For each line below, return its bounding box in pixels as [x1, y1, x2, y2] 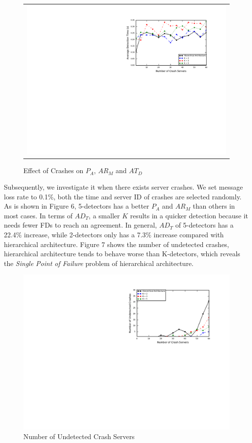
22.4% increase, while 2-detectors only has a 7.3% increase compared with [4, 229, 224, 239]
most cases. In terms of [4, 210, 73, 220]
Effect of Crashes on [23, 165, 84, 176]
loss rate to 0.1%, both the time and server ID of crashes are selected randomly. [4, 191, 242, 201]
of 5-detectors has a [175, 220, 234, 230]
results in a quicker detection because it [130, 210, 249, 220]
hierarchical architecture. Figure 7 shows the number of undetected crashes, [4, 239, 229, 249]
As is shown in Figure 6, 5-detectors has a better [4, 201, 149, 211]
